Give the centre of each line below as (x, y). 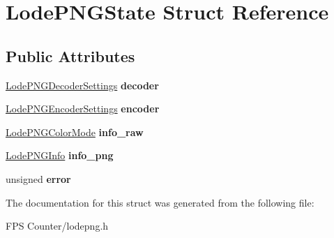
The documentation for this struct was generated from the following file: (160, 202)
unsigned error (38, 178)
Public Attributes (70, 55)
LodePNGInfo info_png (60, 155)
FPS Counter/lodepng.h (57, 226)
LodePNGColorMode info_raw (75, 132)
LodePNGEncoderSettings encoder (83, 109)
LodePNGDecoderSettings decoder (82, 85)
